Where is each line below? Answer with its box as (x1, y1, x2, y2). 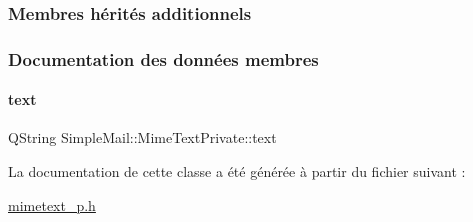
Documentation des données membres (8, 46, 319, 71)
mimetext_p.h (8, 194, 96, 215)
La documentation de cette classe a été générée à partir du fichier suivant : (8, 161, 466, 182)
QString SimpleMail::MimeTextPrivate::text (8, 127, 277, 148)
